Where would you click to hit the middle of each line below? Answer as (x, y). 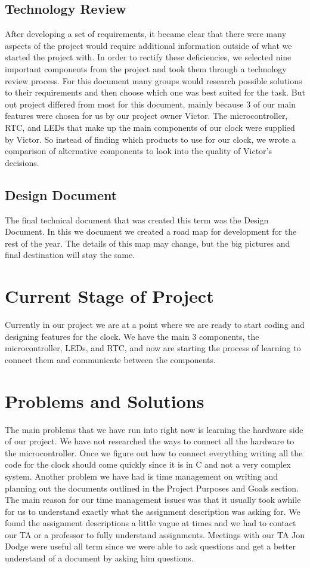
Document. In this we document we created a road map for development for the (151, 231)
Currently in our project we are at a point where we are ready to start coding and (155, 325)
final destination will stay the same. (70, 255)
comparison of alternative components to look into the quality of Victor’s (138, 151)
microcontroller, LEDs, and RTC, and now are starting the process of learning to (153, 348)
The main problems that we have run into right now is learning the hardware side (154, 429)
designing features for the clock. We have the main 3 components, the (132, 336)
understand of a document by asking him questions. (99, 558)
